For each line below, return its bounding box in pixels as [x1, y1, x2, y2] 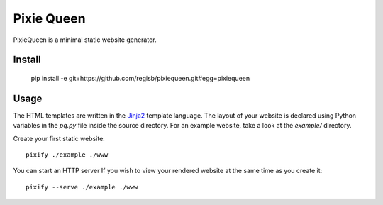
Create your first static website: [13, 134, 106, 143]
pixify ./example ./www [26, 151, 109, 159]
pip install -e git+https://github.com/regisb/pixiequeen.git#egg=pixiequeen [30, 74, 250, 82]
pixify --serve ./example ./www [26, 183, 138, 191]
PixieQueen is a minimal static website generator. [13, 35, 157, 44]
